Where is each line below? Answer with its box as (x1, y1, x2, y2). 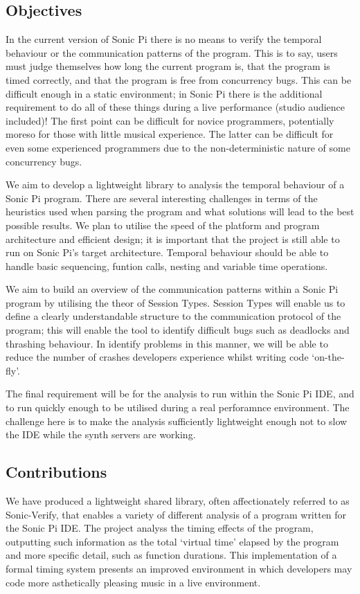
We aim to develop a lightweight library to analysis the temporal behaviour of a (6, 177, 345, 192)
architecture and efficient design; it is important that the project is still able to (6, 231, 340, 246)
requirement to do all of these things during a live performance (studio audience (6, 100, 345, 114)
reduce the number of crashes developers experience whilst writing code (6, 350, 309, 364)
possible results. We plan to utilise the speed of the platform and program (6, 217, 320, 232)
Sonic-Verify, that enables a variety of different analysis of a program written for (6, 507, 347, 521)
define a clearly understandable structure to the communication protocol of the (6, 309, 341, 323)
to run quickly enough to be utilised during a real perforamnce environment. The (6, 400, 350, 415)
